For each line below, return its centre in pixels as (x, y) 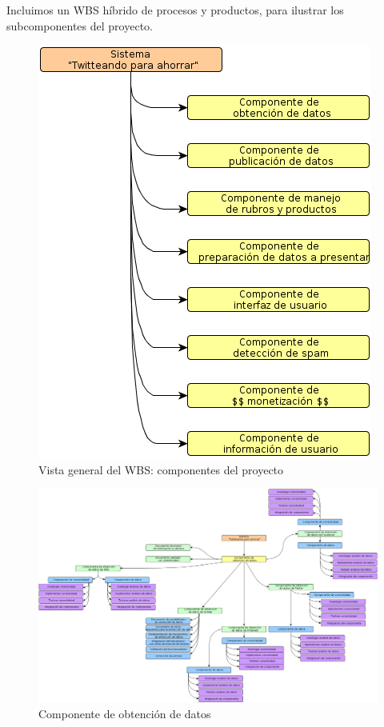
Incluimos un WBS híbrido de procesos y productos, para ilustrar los (175, 10)
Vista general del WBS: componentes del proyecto (161, 469)
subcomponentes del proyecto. (80, 25)
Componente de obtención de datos (125, 714)
